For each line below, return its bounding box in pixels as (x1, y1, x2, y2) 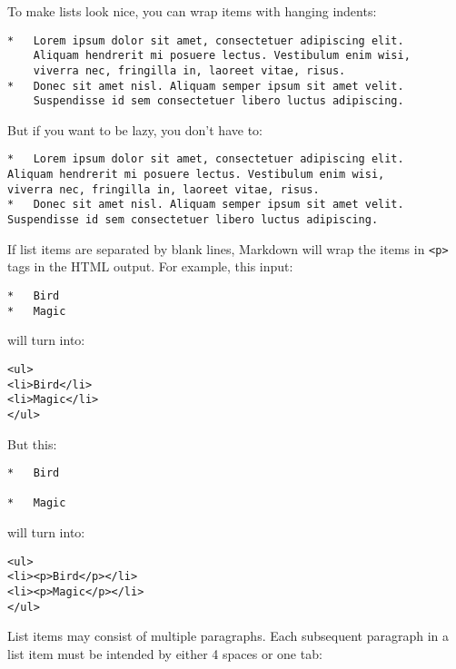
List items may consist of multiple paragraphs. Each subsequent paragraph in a (7, 626, 450, 645)
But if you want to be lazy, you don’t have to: (7, 120, 263, 139)
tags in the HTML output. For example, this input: (7, 257, 293, 276)
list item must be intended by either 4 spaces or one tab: (7, 644, 322, 663)
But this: (7, 434, 57, 453)
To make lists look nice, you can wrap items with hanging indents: (7, 2, 377, 20)
